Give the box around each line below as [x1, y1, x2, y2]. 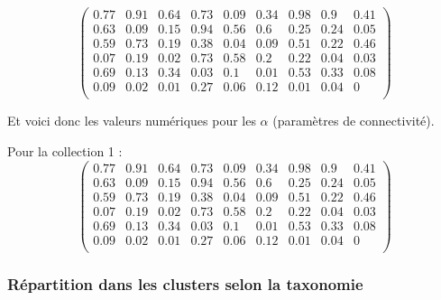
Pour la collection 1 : [7, 141, 123, 160]
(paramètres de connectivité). [272, 111, 435, 130]
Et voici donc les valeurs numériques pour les [7, 111, 256, 130]
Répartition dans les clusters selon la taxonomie [7, 272, 363, 295]
